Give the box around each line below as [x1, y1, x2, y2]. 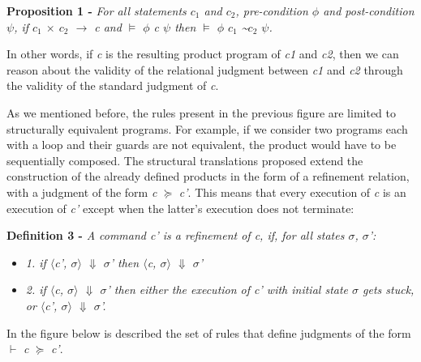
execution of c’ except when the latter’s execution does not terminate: [6, 199, 354, 216]
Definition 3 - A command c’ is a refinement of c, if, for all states [6, 227, 345, 244]
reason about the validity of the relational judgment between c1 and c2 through [6, 61, 403, 78]
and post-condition [323, 2, 415, 19]
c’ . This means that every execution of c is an [178, 183, 406, 200]
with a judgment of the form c [6, 183, 157, 200]
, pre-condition [235, 2, 308, 19]
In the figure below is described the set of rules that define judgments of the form [6, 324, 411, 341]
